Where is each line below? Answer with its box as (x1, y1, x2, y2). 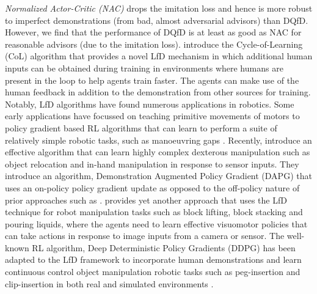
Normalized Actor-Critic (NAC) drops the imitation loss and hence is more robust (5, 2, 313, 14)
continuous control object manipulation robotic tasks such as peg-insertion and (5, 265, 301, 278)
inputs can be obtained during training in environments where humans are (5, 61, 283, 74)
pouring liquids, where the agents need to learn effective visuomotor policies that (5, 217, 308, 230)
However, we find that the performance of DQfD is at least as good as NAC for (5, 26, 302, 39)
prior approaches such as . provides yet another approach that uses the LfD (5, 193, 287, 206)
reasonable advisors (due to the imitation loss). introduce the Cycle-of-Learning (5, 37, 303, 50)
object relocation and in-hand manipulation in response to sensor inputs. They (5, 157, 299, 170)
